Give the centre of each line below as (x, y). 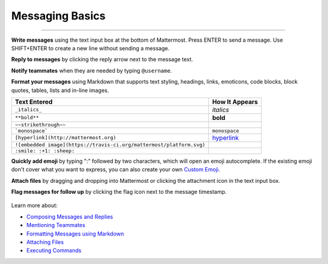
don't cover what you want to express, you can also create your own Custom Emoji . (116, 170)
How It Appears (235, 102)
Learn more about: (34, 205)
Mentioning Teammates (56, 225)
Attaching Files (45, 242)
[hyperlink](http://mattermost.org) (66, 138)
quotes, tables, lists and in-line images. (60, 90)
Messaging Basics (58, 16)
